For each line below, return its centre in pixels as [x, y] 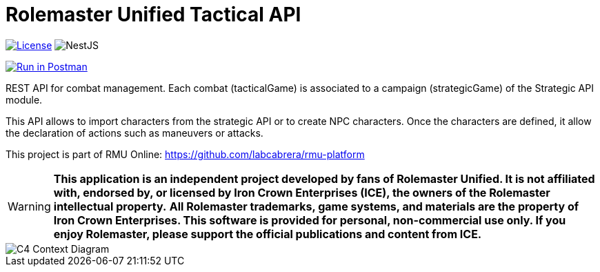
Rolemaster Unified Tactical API [153, 14]
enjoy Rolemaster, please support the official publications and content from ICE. [268, 234]
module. [24, 99]
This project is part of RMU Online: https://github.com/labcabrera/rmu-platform [185, 154]
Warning [29, 206]
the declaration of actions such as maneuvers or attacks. [134, 133]
